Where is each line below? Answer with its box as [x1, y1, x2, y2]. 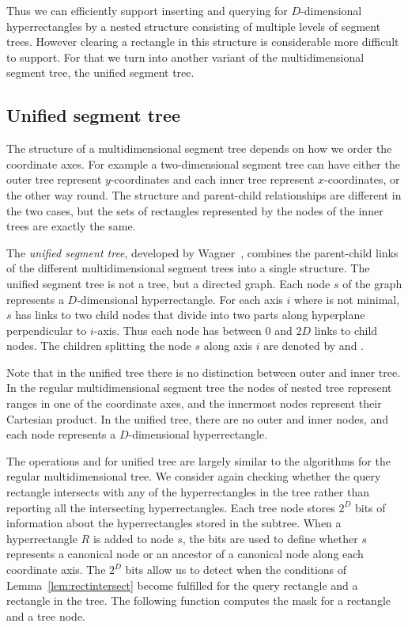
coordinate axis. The [6, 561, 106, 578]
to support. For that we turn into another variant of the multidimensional [6, 48, 365, 65]
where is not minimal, [294, 291, 400, 307]
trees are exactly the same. [6, 218, 136, 234]
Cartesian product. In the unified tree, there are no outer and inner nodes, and [6, 410, 389, 427]
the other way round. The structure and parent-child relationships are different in [6, 186, 402, 203]
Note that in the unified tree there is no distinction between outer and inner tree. [6, 363, 401, 380]
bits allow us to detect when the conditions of [125, 561, 347, 578]
